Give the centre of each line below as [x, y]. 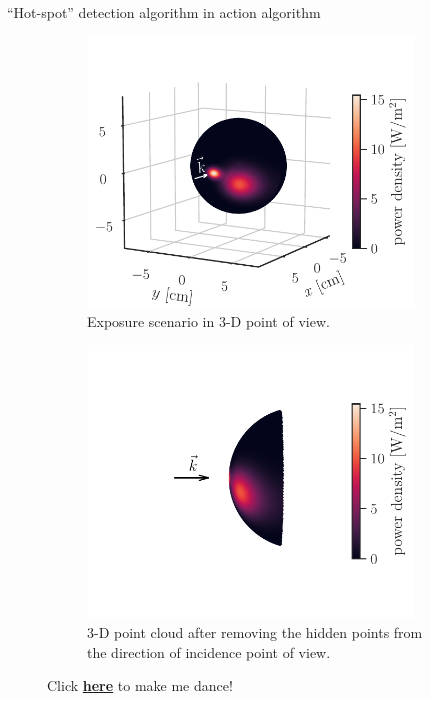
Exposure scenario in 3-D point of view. [208, 320]
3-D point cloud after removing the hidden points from [255, 632]
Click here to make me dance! [140, 685]
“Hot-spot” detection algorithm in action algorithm [164, 12]
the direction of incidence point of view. [209, 651]
